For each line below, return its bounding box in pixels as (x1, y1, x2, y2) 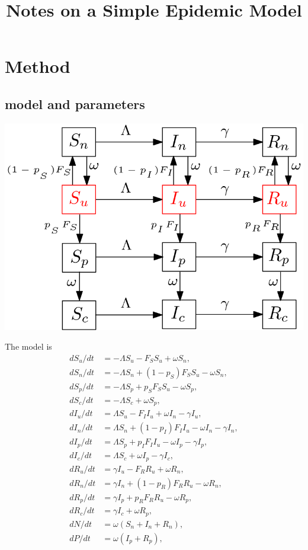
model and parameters (5, 94, 145, 113)
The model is (5, 340, 52, 353)
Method (5, 54, 70, 78)
